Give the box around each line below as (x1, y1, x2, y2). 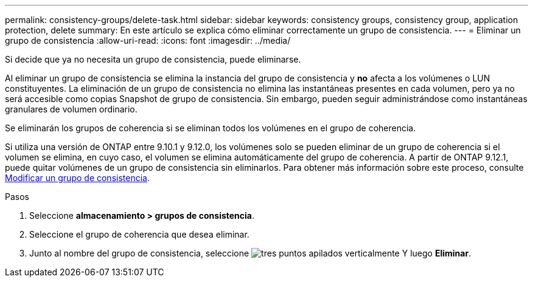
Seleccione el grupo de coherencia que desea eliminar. (29, 229, 249, 239)
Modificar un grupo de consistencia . (5, 173, 150, 183)
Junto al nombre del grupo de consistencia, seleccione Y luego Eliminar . (29, 248, 472, 258)
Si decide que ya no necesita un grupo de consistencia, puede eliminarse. (5, 54, 301, 64)
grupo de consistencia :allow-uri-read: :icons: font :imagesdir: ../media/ (5, 35, 291, 46)
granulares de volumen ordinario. (5, 104, 138, 114)
